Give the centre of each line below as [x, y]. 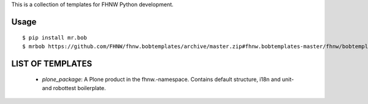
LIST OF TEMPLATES [52, 64]
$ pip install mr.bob [55, 38]
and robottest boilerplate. [74, 88]
